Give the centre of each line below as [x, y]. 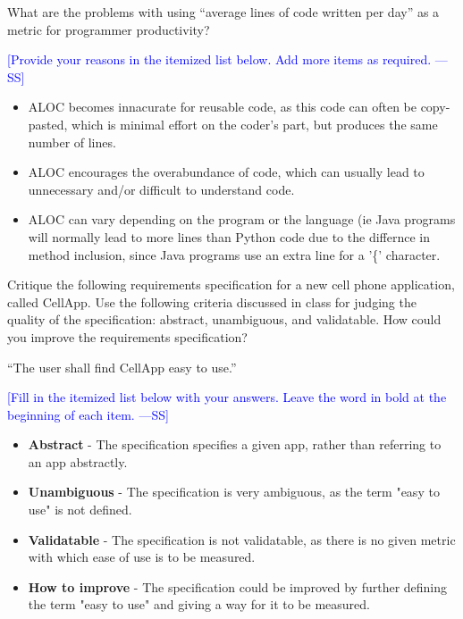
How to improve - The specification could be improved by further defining [238, 586]
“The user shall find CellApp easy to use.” [122, 367]
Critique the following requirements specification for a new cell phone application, [231, 284]
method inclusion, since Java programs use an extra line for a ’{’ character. [234, 254]
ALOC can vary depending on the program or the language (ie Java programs [242, 219]
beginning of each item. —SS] [88, 414]
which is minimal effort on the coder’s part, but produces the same [255, 124]
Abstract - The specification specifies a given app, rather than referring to [235, 444]
